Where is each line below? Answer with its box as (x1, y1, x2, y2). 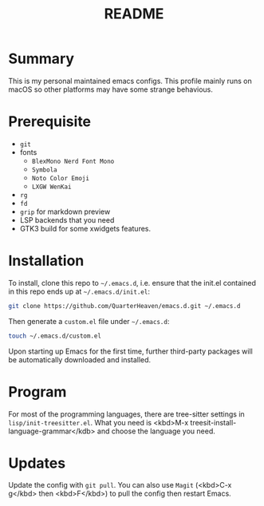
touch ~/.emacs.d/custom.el (8, 332, 102, 340)
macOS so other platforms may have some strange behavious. (8, 85, 213, 94)
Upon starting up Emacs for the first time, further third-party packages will (8, 346, 253, 356)
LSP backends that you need (19, 215, 115, 224)
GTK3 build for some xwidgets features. (19, 223, 152, 233)
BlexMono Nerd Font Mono (31, 157, 115, 165)
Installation (8, 252, 85, 270)
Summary (8, 49, 74, 68)
